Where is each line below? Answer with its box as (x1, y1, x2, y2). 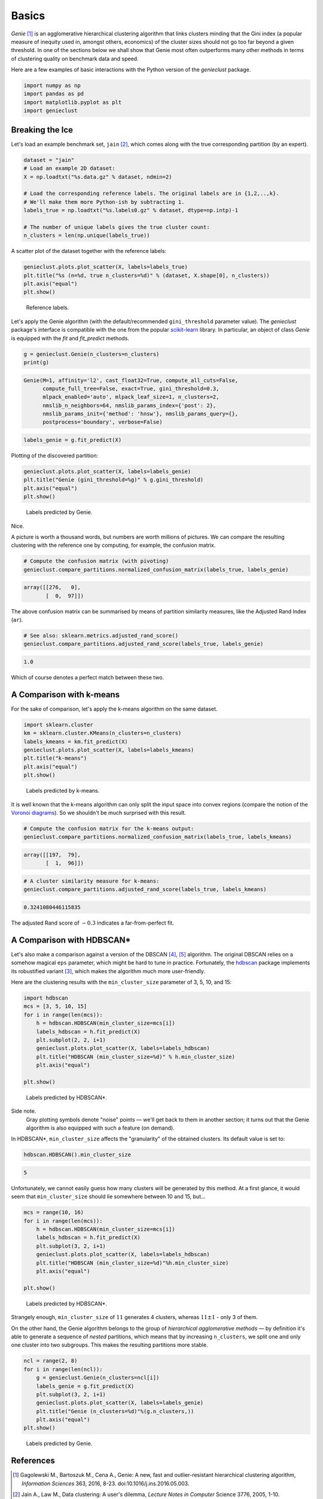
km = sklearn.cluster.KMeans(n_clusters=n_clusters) (23, 730, 182, 737)
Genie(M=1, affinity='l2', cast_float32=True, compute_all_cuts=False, (23, 377, 239, 384)
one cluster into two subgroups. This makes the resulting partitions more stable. (11, 1341, 208, 1349)
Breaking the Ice (11, 125, 74, 135)
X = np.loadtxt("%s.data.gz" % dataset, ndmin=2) (23, 173, 172, 180)
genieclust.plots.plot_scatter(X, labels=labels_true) (23, 264, 188, 270)
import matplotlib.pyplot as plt (23, 99, 122, 106)
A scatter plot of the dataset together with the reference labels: (11, 248, 167, 255)
